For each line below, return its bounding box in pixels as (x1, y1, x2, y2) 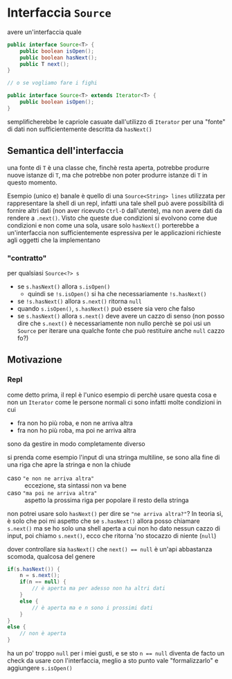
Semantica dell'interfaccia (7, 145, 124, 157)
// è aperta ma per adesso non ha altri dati (32, 585, 166, 592)
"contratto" (7, 253, 47, 263)
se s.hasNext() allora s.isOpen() (17, 282, 111, 291)
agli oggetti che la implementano (7, 236, 100, 244)
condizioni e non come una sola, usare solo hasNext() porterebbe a (7, 221, 199, 230)
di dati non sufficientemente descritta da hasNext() (7, 125, 152, 133)
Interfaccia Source (7, 5, 112, 21)
